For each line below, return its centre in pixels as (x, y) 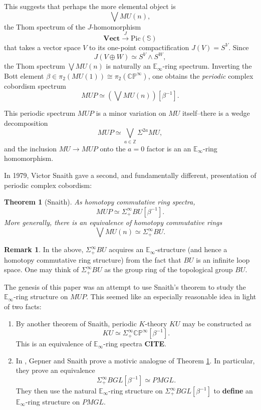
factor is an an (169, 148)
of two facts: (23, 306)
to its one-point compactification (139, 47)
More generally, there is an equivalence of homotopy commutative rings (113, 222)
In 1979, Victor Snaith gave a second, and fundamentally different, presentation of (130, 175)
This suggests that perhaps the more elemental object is (90, 6)
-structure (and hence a (191, 249)
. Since (239, 47)
